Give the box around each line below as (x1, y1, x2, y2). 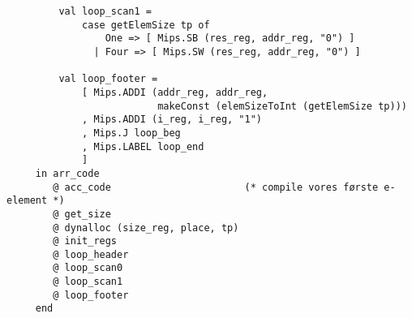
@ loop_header (53, 248, 129, 260)
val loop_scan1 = (58, 6, 152, 17)
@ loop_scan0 (53, 262, 123, 274)
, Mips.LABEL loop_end (82, 140, 204, 153)
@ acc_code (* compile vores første (53, 181, 379, 193)
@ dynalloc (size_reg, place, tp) (53, 221, 239, 234)
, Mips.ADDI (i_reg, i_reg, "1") (82, 114, 262, 126)
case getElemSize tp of (82, 19, 210, 31)
